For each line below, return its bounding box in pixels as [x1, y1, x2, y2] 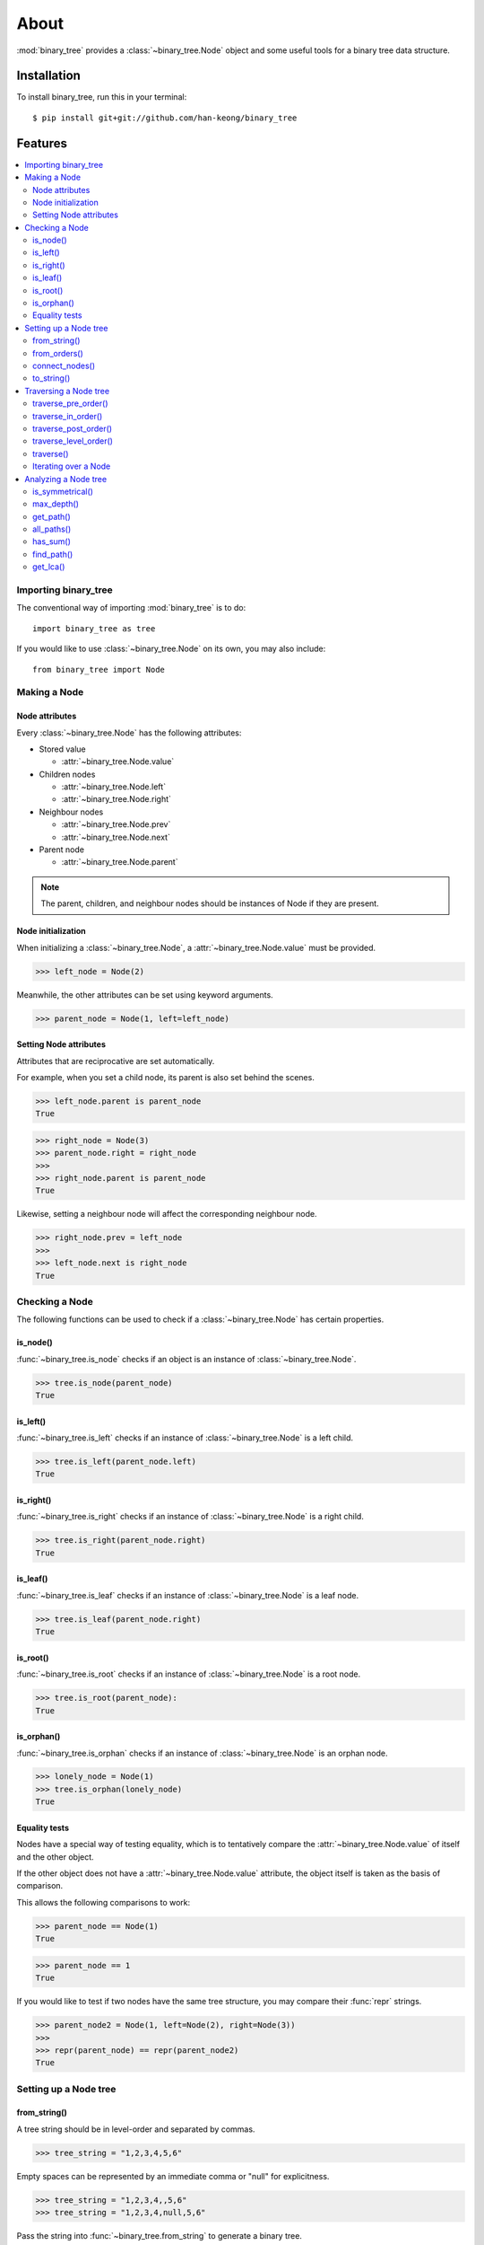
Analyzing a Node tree [24, 473, 108, 484]
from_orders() [32, 348, 84, 358]
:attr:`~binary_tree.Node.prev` [61, 819, 171, 830]
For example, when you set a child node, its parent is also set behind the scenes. [16, 1071, 315, 1082]
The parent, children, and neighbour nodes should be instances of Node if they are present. [40, 898, 380, 909]
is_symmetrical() [32, 486, 94, 497]
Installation [16, 68, 81, 84]
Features [16, 136, 67, 151]
